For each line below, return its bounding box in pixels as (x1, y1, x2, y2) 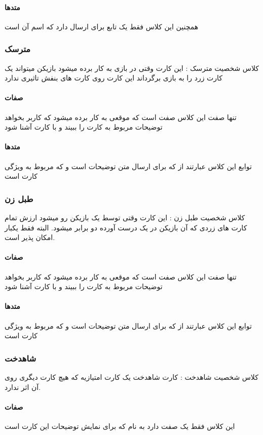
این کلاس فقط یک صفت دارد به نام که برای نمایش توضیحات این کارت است (5, 420, 235, 431)
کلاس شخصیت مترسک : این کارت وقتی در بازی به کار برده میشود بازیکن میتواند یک (5, 62, 259, 73)
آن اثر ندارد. (5, 381, 41, 392)
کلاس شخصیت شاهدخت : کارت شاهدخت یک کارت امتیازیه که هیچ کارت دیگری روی (5, 371, 258, 382)
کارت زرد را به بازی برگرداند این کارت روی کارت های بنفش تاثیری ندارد (5, 72, 222, 83)
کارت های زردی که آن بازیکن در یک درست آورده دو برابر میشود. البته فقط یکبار (5, 222, 247, 232)
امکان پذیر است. (5, 232, 55, 243)
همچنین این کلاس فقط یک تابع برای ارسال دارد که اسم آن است (5, 21, 199, 31)
